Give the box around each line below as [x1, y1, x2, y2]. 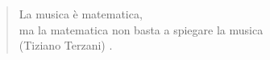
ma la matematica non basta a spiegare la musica [19, 21, 264, 38]
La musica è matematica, [19, 6, 143, 22]
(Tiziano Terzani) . [19, 37, 113, 54]
